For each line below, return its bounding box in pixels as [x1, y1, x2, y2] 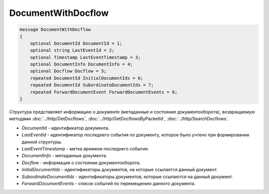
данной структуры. [21, 139, 62, 145]
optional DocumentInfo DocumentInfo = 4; [30, 62, 133, 67]
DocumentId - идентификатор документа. [21, 125, 110, 131]
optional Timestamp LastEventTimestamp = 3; [30, 55, 141, 60]
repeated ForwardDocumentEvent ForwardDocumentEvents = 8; [30, 89, 178, 95]
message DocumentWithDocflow [19, 27, 91, 32]
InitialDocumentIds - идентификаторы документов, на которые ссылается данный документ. [21, 167, 218, 173]
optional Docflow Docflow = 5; [30, 68, 107, 74]
